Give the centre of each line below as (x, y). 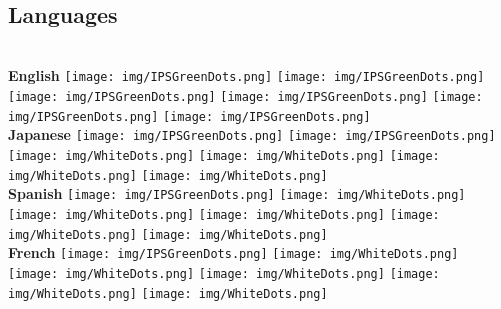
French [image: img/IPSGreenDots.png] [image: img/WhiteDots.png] (233, 252)
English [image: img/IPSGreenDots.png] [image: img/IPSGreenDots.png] (246, 75)
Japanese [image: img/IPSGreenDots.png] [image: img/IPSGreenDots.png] (252, 134)
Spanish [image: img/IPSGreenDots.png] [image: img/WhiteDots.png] (237, 193)
